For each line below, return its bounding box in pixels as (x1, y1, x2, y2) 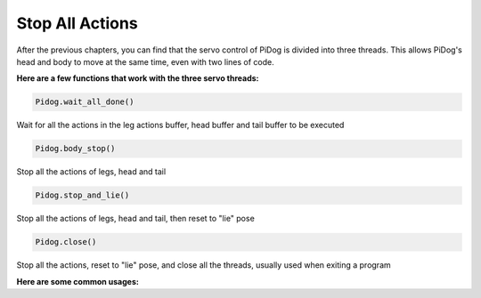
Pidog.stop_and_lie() (35, 190, 130, 200)
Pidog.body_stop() (35, 143, 116, 154)
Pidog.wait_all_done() (35, 97, 135, 107)
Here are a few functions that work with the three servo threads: (16, 73, 259, 84)
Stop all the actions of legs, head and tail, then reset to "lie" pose (16, 213, 256, 224)
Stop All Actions (16, 13, 138, 33)
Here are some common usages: (16, 276, 140, 286)
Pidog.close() (35, 237, 97, 247)
